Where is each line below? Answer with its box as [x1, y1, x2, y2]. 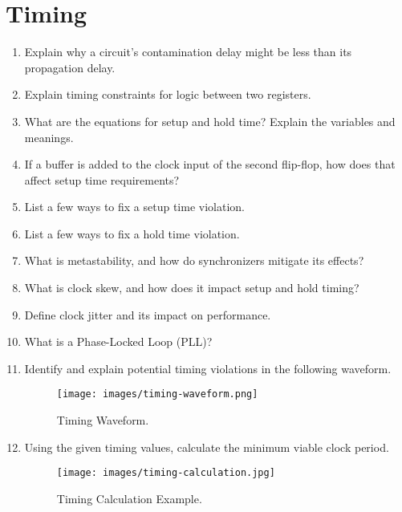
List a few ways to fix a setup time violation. [24, 198, 245, 215]
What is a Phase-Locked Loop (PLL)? [24, 333, 213, 350]
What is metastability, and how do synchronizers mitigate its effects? [24, 252, 364, 269]
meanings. [24, 128, 74, 145]
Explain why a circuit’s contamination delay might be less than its [24, 43, 352, 60]
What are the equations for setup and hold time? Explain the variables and [24, 112, 396, 129]
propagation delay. [24, 59, 116, 75]
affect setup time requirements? [24, 171, 180, 188]
